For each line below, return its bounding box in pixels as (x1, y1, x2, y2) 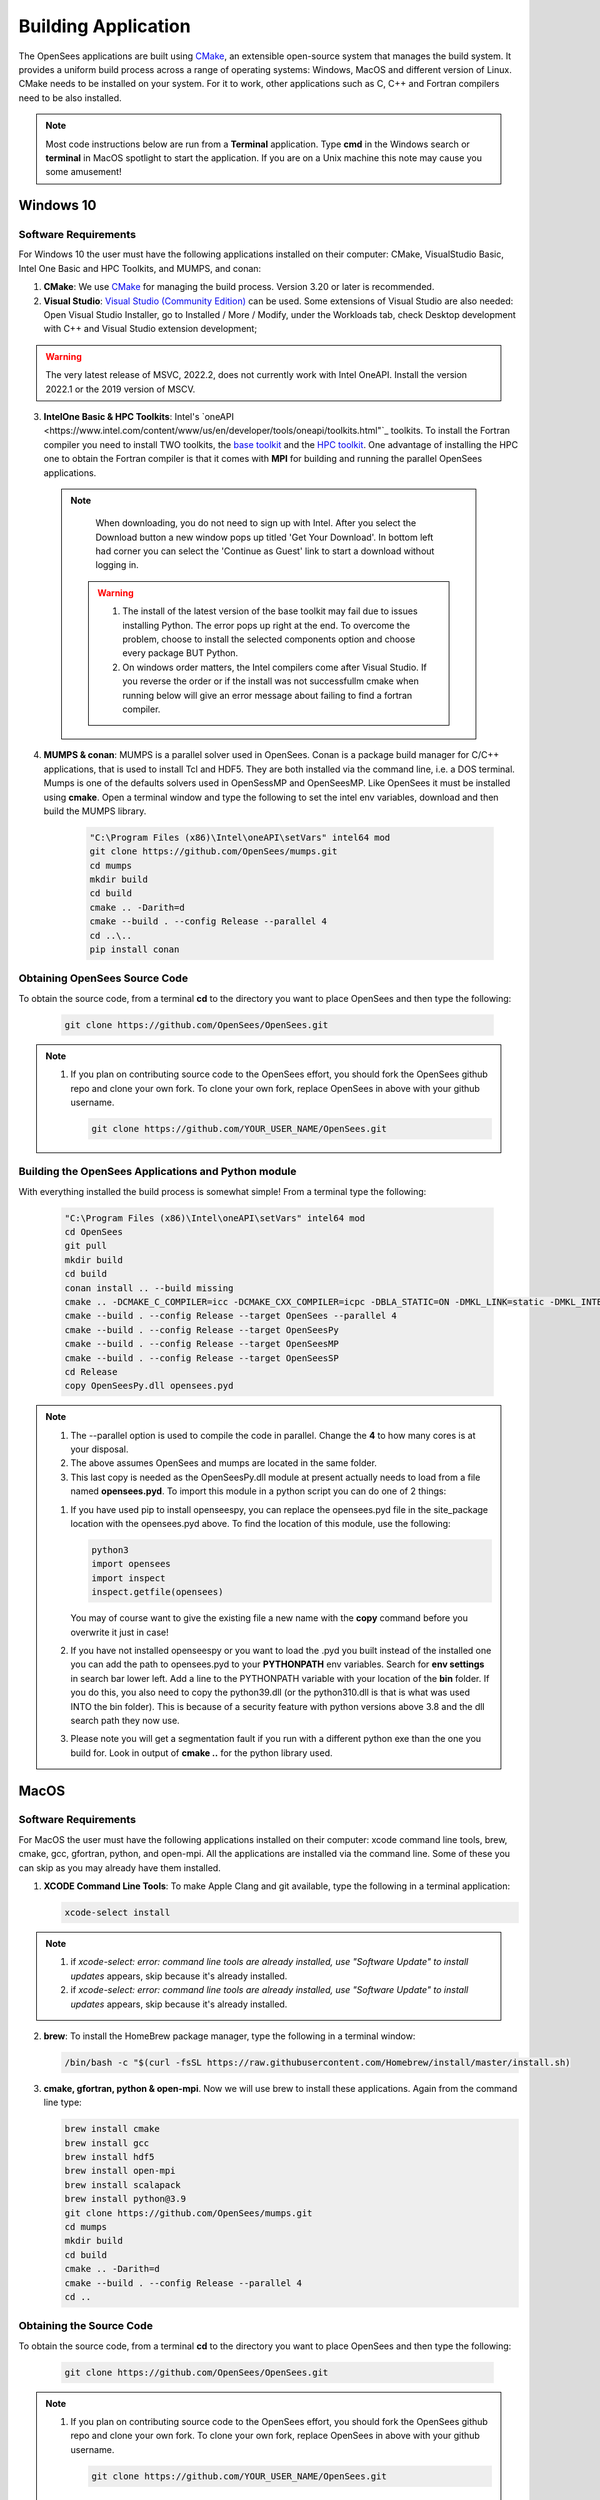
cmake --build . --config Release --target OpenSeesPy (64, 1324, 339, 1335)
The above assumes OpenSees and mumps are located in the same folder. (70, 1457, 377, 1469)
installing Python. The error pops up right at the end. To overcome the (122, 619, 410, 631)
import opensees (91, 1558, 172, 1570)
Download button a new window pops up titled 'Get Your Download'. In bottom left (95, 531, 434, 543)
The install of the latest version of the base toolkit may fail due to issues (122, 605, 419, 617)
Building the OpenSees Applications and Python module (18, 1165, 297, 1179)
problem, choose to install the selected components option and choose (122, 633, 416, 645)
